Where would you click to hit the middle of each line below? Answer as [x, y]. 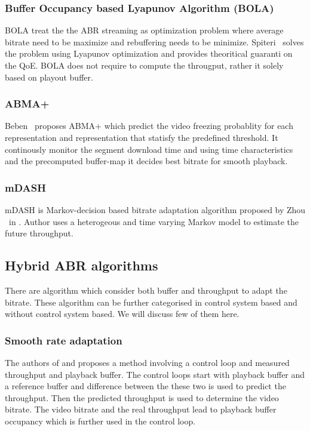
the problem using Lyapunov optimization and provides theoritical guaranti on [149, 53]
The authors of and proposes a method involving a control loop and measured [147, 362]
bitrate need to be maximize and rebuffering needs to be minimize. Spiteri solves [154, 41]
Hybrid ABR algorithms [82, 265]
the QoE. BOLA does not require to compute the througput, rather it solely [144, 65]
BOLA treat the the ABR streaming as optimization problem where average [144, 30]
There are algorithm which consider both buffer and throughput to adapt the [146, 290]
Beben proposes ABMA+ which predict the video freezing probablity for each [149, 126]
